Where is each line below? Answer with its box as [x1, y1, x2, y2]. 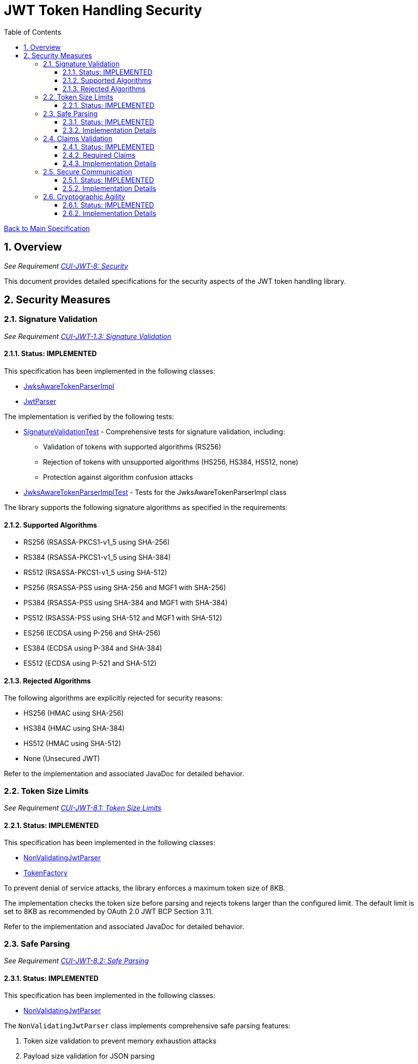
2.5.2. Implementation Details [63, 184, 156, 192]
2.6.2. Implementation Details [63, 209, 156, 217]
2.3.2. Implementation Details [63, 126, 156, 134]
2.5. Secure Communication [43, 167, 132, 176]
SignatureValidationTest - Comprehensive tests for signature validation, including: [23, 427, 285, 436]
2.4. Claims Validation [43, 134, 113, 143]
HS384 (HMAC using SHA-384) [23, 724, 125, 733]
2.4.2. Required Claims [63, 150, 136, 159]
